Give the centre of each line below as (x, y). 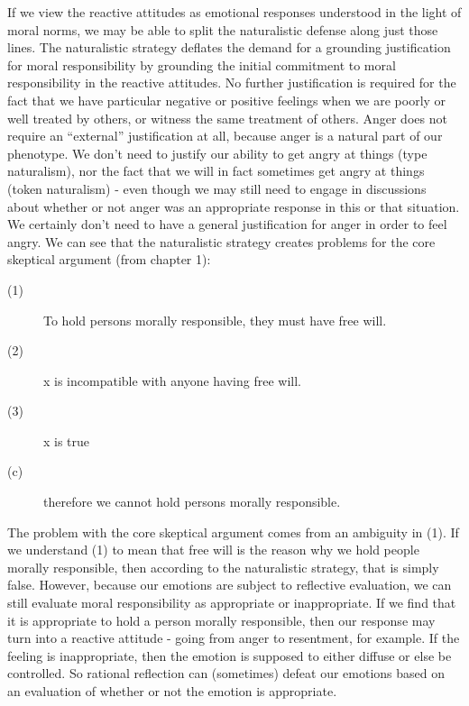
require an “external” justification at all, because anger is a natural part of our (225, 136)
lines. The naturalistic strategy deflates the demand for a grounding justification (229, 47)
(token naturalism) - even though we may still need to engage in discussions (217, 188)
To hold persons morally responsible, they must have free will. (215, 320)
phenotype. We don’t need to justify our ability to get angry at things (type (217, 153)
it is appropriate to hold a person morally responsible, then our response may (221, 620)
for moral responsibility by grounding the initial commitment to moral (202, 64)
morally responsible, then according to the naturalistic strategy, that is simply (223, 567)
